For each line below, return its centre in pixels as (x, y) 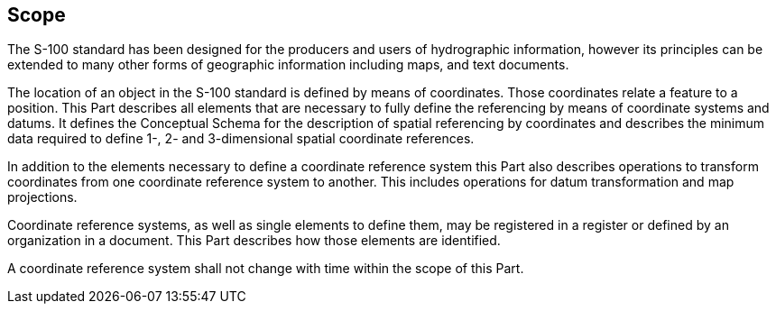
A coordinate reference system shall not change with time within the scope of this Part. (266, 269)
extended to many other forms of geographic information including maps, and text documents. (288, 65)
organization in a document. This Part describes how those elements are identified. (254, 241)
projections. (42, 197)
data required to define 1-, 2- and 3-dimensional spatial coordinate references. (241, 139)
